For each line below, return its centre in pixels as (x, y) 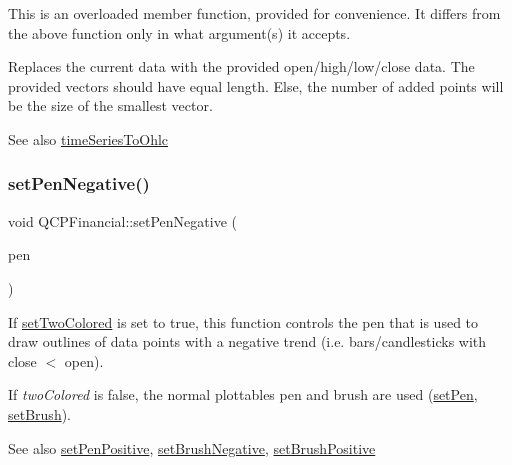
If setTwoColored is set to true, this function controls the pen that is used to (243, 321)
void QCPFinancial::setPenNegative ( (122, 220)
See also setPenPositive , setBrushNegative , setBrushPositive (192, 447)
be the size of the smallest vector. (110, 105)
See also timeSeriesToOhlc (88, 138)
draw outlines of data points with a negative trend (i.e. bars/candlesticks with (247, 341)
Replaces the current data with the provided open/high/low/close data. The (241, 66)
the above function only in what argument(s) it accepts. (179, 32)
